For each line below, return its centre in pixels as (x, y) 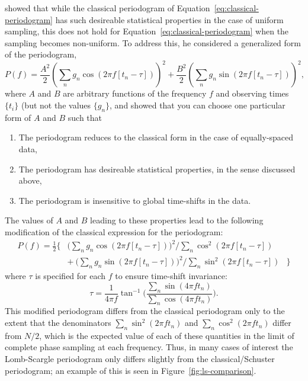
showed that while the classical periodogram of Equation (108, 8)
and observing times (252, 93)
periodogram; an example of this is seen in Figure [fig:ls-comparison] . (131, 370)
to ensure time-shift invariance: (171, 276)
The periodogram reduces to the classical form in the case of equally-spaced (156, 137)
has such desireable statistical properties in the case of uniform (169, 19)
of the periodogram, (41, 54)
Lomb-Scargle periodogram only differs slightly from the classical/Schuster (140, 359)
